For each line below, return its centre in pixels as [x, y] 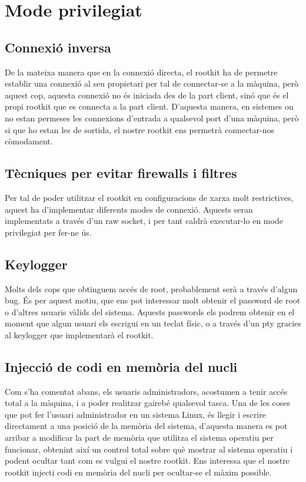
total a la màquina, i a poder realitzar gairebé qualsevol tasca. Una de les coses [148, 403]
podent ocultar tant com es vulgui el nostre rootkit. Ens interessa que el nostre [147, 460]
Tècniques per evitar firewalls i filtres [121, 173]
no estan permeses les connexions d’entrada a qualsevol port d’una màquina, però [152, 118]
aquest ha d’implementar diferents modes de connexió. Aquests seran [129, 209]
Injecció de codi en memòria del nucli [121, 366]
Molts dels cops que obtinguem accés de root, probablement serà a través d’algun [151, 288]
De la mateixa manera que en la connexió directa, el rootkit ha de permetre [141, 72]
